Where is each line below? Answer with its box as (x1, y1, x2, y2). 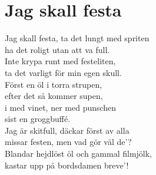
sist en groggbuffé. (5, 113, 71, 125)
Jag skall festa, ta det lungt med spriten (5, 32, 150, 44)
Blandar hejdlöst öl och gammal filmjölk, (5, 147, 152, 160)
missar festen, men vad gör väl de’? (5, 136, 132, 148)
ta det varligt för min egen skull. (5, 66, 122, 78)
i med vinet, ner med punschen (5, 101, 117, 113)
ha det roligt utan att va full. (5, 43, 110, 55)
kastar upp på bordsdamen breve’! (5, 159, 129, 171)
